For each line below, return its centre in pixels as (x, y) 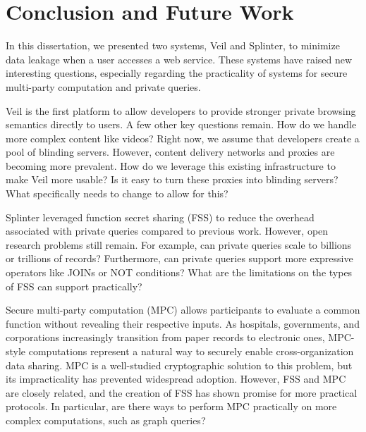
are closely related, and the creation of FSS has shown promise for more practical (182, 392)
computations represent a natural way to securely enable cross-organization (191, 351)
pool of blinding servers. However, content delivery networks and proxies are (170, 152)
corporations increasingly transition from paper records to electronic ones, (165, 337)
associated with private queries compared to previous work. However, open (167, 231)
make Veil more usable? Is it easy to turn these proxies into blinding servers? (172, 179)
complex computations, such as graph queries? (106, 420)
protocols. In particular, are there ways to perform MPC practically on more (171, 406)
